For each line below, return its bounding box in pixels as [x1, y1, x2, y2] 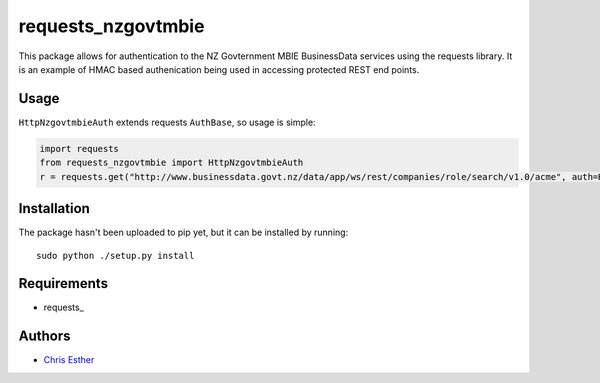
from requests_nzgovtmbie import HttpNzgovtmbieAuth [39, 157, 304, 169]
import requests [39, 143, 120, 154]
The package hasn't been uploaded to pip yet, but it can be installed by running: [18, 226, 349, 239]
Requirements [18, 275, 109, 292]
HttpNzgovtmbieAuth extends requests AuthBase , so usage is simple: [18, 116, 316, 128]
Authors [18, 328, 71, 345]
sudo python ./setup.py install [36, 250, 195, 261]
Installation [18, 200, 90, 217]
